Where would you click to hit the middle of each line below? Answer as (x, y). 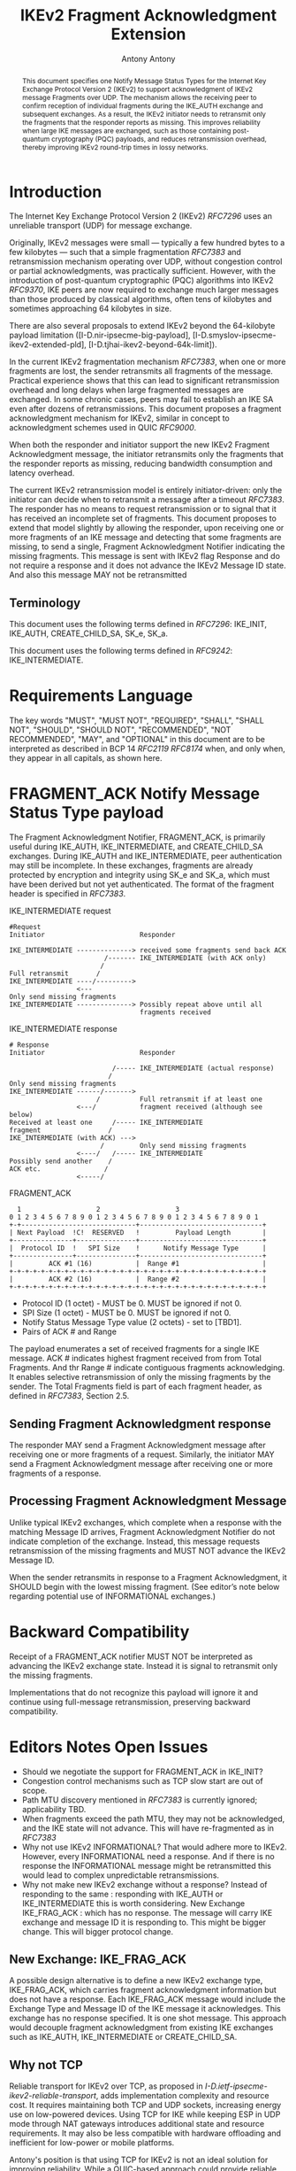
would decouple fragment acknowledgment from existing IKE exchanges (141, 2028)
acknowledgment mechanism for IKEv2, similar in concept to (119, 418)
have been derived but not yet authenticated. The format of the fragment (142, 884)
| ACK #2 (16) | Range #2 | (138, 1279)
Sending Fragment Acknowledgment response (140, 1424)
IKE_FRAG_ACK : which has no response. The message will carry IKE (147, 1912)
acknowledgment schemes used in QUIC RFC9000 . (103, 428)
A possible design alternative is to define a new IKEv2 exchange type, (136, 1981)
